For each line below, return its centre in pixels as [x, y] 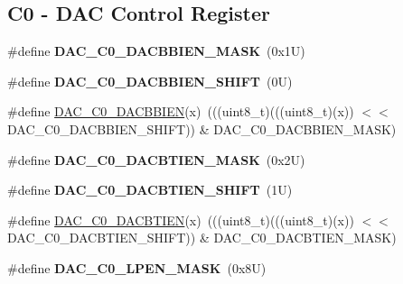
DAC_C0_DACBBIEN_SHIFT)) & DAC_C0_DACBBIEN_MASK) [202, 128]
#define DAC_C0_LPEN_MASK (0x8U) [137, 267]
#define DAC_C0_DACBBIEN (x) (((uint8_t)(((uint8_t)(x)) [181, 111]
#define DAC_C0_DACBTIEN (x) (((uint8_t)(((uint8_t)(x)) [181, 220]
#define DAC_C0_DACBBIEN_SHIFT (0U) [150, 81]
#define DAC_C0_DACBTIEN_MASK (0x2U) [156, 159]
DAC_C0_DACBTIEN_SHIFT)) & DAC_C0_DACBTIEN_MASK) [202, 238]
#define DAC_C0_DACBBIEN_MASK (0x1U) [156, 51]
